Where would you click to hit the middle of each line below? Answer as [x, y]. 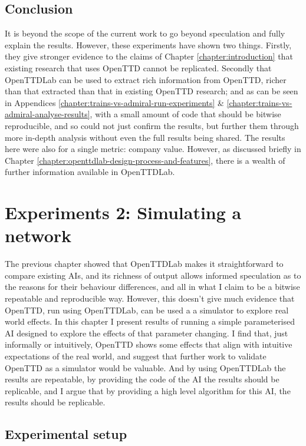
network [38, 235]
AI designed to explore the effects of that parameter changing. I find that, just [147, 333]
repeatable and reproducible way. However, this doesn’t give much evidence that [150, 298]
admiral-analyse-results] [47, 114]
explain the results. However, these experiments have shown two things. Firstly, [148, 44]
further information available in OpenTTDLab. [90, 172]
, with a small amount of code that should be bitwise [185, 114]
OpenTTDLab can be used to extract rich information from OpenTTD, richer [146, 79]
